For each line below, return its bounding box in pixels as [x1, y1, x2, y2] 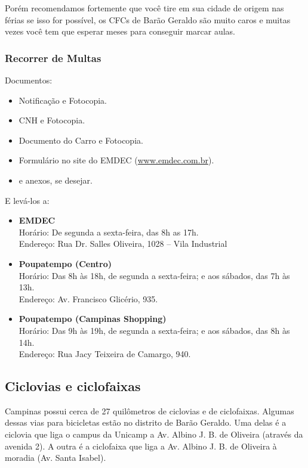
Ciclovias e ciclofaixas [5, 377, 141, 395]
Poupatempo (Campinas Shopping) [19, 312, 167, 325]
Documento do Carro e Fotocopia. [19, 134, 143, 146]
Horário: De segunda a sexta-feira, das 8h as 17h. [19, 225, 199, 238]
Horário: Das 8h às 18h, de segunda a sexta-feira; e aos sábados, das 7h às [19, 269, 290, 281]
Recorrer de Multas [5, 50, 101, 65]
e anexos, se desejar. [19, 173, 93, 186]
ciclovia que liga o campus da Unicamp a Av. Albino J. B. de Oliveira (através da [5, 428, 303, 441]
